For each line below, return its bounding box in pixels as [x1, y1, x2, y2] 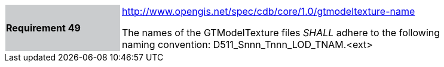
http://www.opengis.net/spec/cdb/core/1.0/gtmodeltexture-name [122, 5, 415, 17]
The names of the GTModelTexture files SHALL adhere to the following [122, 27, 440, 39]
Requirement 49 [6, 22, 81, 34]
